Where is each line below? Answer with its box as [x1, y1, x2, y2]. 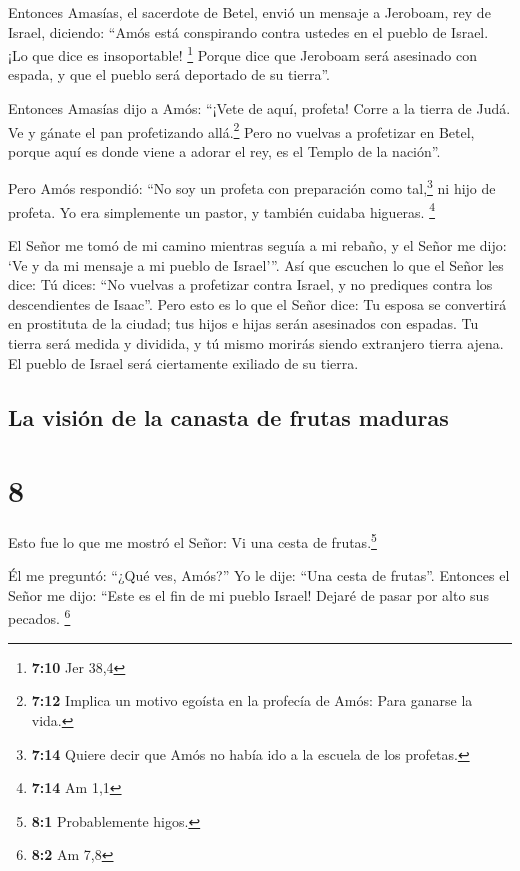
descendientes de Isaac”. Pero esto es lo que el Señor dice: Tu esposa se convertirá [8, 293, 507, 314]
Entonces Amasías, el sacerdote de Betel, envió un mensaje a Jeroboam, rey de [8, 2, 491, 22]
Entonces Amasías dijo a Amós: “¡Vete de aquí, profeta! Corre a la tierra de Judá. [8, 98, 511, 119]
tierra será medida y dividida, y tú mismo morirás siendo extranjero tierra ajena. [8, 332, 504, 353]
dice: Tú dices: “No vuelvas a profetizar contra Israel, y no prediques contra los [8, 274, 493, 295]
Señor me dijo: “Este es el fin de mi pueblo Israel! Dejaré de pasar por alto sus [8, 584, 489, 605]
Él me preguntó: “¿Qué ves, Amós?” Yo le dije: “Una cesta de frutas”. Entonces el [8, 565, 510, 586]
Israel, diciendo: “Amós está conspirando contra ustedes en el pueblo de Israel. [8, 21, 489, 42]
